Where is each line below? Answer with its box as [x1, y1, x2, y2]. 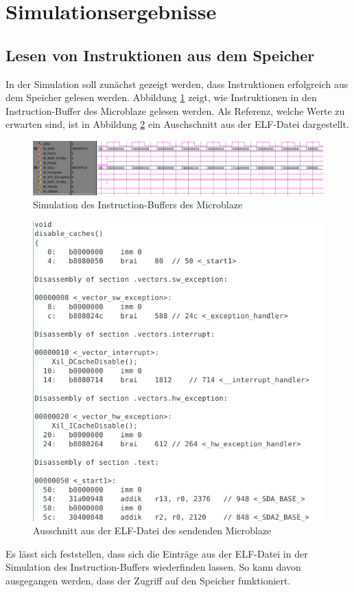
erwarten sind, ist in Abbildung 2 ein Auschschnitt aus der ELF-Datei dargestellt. [5, 117, 349, 131]
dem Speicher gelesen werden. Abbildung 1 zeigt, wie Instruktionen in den [5, 90, 317, 105]
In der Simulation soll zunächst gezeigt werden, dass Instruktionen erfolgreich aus [5, 76, 349, 91]
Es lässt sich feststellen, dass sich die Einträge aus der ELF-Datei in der [5, 546, 308, 560]
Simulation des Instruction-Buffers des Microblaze [33, 197, 243, 212]
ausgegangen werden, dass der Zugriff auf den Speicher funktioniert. [5, 573, 291, 587]
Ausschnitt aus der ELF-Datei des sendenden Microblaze [33, 523, 272, 538]
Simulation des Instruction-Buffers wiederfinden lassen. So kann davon [5, 560, 301, 574]
